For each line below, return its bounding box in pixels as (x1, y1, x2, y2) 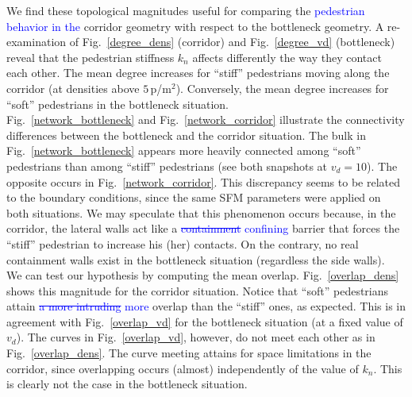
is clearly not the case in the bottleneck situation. (6, 376, 248, 392)
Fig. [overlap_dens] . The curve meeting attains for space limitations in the (6, 345, 372, 361)
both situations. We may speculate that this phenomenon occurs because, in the (6, 204, 396, 221)
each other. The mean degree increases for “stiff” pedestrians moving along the (6, 64, 390, 81)
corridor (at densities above (6, 79, 140, 96)
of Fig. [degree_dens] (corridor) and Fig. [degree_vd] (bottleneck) (69, 33, 395, 50)
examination (6, 33, 67, 50)
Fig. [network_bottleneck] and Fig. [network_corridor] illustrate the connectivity (6, 111, 405, 128)
